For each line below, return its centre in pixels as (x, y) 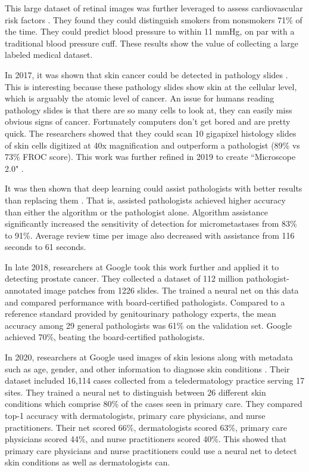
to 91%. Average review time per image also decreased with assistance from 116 (150, 235)
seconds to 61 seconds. (46, 247)
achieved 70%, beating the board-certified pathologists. (105, 337)
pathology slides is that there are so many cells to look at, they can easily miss (149, 109)
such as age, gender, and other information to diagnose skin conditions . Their (147, 368)
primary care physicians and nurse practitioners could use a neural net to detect (151, 450)
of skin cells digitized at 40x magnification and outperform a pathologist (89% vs (152, 145)
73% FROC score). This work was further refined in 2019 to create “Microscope (150, 157)
